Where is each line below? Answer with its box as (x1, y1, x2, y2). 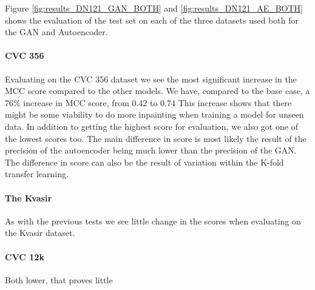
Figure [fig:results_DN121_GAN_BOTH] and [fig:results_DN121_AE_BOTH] (5, 2, 303, 14)
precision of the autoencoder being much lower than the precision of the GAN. (5, 144, 297, 157)
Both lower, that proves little (5, 273, 113, 286)
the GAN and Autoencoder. (5, 25, 108, 38)
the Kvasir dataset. (5, 226, 75, 239)
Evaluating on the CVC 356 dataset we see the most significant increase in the (5, 72, 297, 85)
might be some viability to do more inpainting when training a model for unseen (5, 108, 304, 121)
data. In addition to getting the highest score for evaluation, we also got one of (5, 120, 298, 132)
